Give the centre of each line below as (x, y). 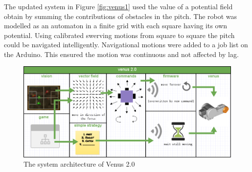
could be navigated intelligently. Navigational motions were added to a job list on (126, 45)
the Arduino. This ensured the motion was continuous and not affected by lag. (121, 54)
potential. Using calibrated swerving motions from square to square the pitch (119, 35)
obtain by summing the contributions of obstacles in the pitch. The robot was (121, 16)
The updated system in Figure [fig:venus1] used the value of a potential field (118, 6)
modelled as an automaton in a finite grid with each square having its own (116, 26)
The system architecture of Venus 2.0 (79, 164)
